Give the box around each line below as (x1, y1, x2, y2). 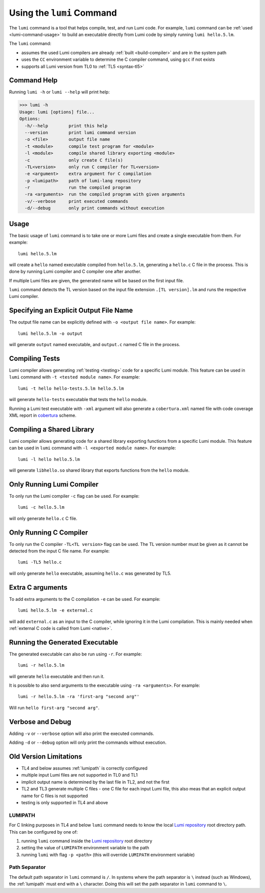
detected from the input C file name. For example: (9, 548, 110, 554)
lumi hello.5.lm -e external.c (18, 608, 93, 613)
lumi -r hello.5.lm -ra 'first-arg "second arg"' (18, 694, 140, 700)
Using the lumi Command (9, 7, 117, 18)
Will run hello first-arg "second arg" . (9, 704, 100, 710)
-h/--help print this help (25, 123, 108, 129)
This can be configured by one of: (9, 829, 78, 835)
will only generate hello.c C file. (9, 515, 78, 521)
